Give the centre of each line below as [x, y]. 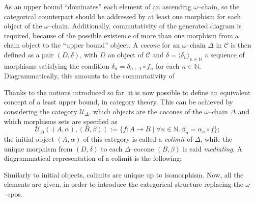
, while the [216, 139]
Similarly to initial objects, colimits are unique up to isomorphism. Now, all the [124, 174]
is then [241, 45]
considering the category [41, 111]
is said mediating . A [212, 148]
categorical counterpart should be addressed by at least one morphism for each [123, 16]
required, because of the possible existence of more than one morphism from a [121, 35]
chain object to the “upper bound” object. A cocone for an [92, 45]
